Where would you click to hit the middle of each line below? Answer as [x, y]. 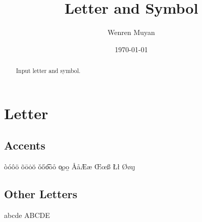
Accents [25, 145]
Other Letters [41, 194]
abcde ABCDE [27, 215]
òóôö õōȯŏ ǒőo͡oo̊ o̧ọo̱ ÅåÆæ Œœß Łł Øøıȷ [70, 166]
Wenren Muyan [131, 32]
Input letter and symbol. [48, 71]
